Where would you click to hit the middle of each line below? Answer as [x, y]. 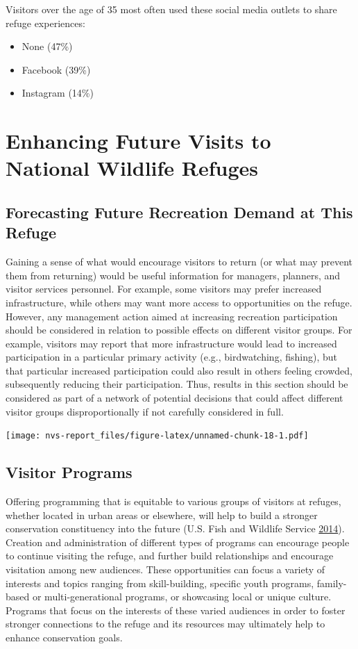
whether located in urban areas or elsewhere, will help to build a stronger [162, 515]
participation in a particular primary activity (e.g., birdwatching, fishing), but [171, 357]
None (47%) [47, 46]
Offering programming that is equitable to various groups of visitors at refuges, [173, 501]
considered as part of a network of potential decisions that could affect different [174, 398]
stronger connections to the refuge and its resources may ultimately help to [165, 624]
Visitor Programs [69, 472]
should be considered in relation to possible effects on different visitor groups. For [179, 330]
